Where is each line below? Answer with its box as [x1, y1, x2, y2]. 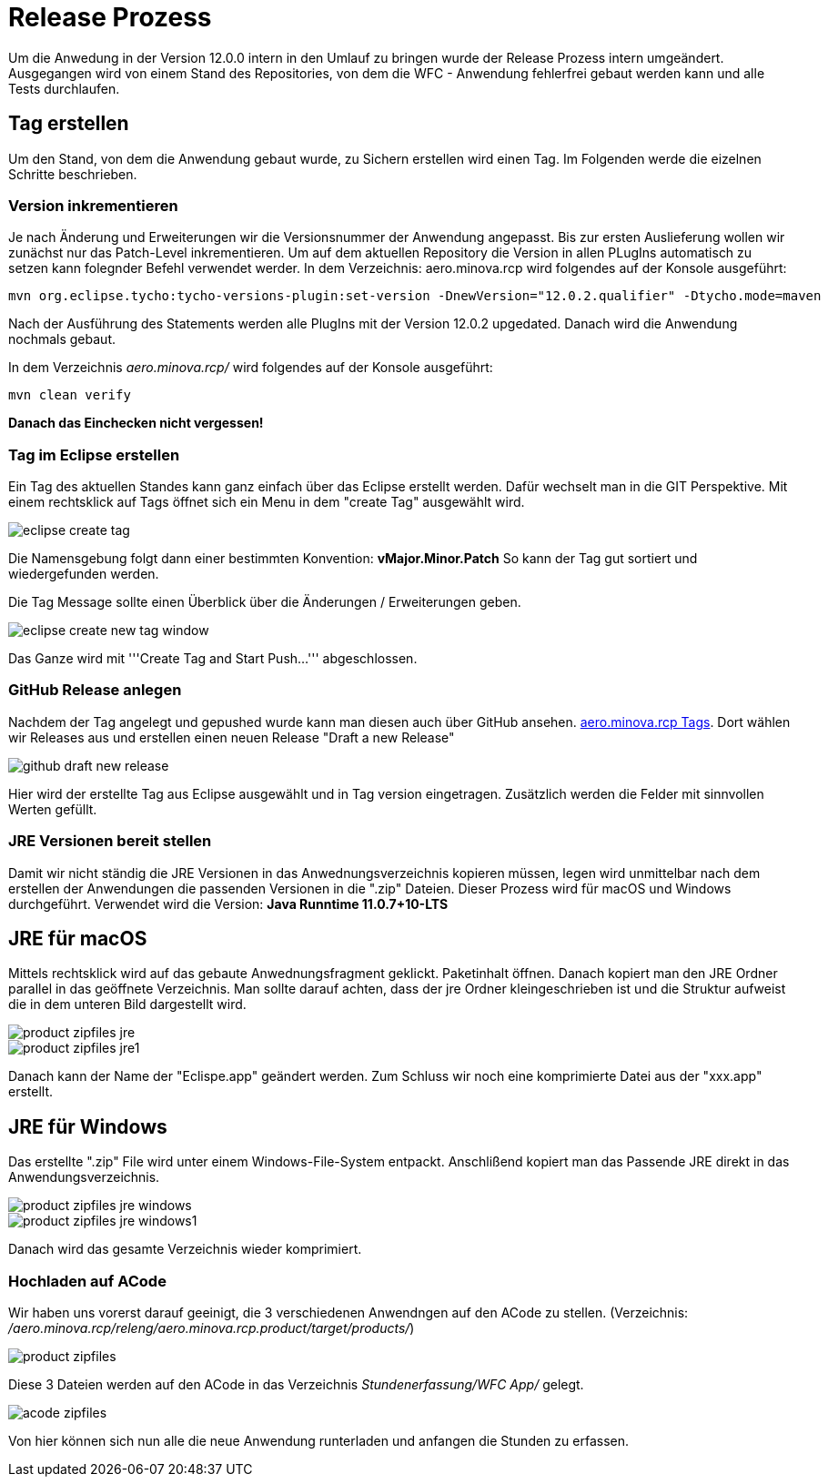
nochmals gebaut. [8, 331, 116, 348]
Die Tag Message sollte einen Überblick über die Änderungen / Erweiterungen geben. [8, 594, 521, 611]
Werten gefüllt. [8, 801, 97, 817]
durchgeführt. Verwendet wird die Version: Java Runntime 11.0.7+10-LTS [8, 895, 449, 912]
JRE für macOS [8, 927, 147, 951]
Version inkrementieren [8, 196, 178, 215]
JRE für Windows [8, 1115, 167, 1138]
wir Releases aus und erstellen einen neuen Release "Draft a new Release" [8, 729, 455, 745]
